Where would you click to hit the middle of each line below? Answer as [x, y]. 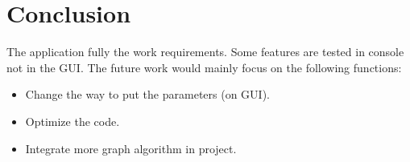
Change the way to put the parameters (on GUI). [147, 94]
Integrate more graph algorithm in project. [131, 148]
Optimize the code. [72, 121]
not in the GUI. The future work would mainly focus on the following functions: [204, 67]
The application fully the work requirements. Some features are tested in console [205, 52]
